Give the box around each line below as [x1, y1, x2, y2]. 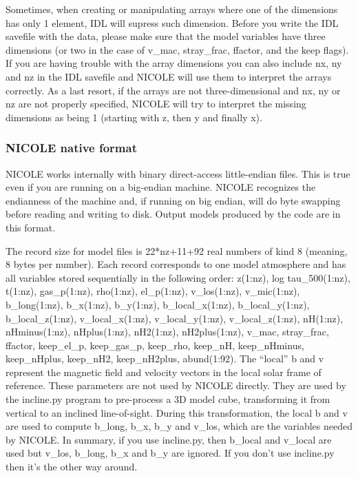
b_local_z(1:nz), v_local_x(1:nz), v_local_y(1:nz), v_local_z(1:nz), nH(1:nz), [6, 311, 344, 325]
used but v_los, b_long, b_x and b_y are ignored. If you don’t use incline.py [6, 446, 335, 460]
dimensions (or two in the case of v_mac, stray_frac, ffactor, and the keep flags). [6, 42, 349, 56]
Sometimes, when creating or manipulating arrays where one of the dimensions [6, 2, 338, 16]
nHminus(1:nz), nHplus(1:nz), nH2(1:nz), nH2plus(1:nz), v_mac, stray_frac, [6, 324, 329, 339]
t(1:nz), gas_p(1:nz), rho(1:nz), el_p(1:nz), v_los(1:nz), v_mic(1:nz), [6, 284, 300, 298]
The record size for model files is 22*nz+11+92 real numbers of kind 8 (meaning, [6, 243, 348, 258]
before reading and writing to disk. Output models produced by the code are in [6, 207, 341, 221]
